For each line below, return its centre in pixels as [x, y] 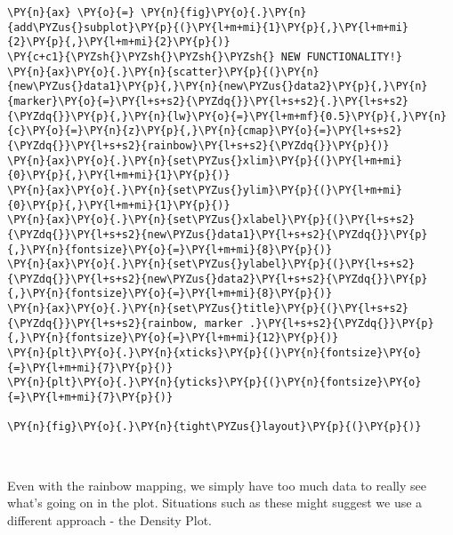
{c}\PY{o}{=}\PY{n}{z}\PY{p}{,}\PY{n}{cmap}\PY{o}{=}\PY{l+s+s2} [205, 131]
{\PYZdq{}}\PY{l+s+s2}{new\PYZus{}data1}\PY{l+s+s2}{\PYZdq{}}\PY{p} [218, 234]
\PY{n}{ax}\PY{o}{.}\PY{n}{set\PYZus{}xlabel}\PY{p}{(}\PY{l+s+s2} [211, 220]
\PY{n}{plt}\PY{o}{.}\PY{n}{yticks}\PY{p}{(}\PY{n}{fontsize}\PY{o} [214, 383]
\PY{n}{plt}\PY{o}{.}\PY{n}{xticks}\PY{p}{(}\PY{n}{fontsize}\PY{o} [214, 353]
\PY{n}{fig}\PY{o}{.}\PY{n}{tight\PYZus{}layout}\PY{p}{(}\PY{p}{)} [214, 427]
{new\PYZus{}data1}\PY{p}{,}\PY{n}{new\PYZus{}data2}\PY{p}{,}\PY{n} [218, 87]
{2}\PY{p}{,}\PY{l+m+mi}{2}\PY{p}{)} [119, 42]
